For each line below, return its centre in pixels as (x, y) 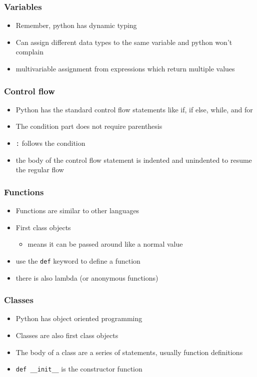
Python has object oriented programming (79, 318)
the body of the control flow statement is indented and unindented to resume (134, 160)
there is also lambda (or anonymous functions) (87, 277)
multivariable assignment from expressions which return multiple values (125, 68)
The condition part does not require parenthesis (89, 126)
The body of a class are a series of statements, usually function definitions (129, 352)
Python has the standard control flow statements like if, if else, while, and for (134, 109)
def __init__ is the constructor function (79, 369)
